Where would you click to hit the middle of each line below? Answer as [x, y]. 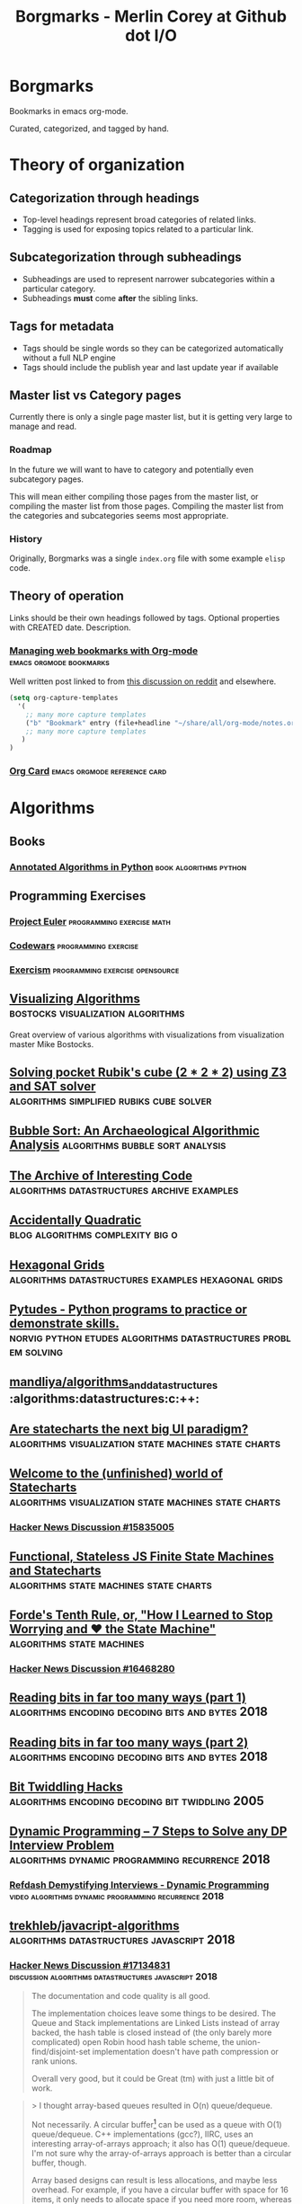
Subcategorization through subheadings [126, 258]
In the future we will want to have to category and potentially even [132, 469]
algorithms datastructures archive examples [124, 1190]
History [26, 538]
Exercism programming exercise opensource [94, 970]
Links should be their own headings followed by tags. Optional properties [145, 618]
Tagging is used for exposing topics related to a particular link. [138, 229]
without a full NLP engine [69, 358]
